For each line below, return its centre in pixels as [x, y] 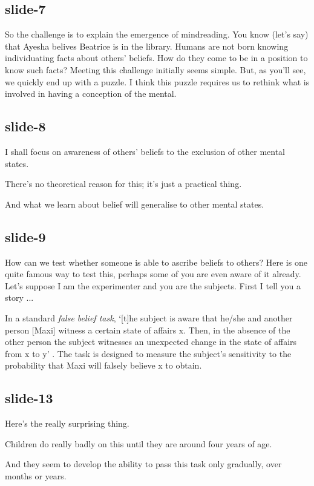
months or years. [36, 475]
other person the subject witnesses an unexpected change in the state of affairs [151, 342]
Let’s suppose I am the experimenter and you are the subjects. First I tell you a [153, 285]
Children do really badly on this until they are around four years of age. [139, 443]
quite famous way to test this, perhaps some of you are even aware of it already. [153, 274]
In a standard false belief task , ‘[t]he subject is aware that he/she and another [149, 317]
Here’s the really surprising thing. [67, 423]
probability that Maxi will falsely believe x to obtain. [103, 365]
